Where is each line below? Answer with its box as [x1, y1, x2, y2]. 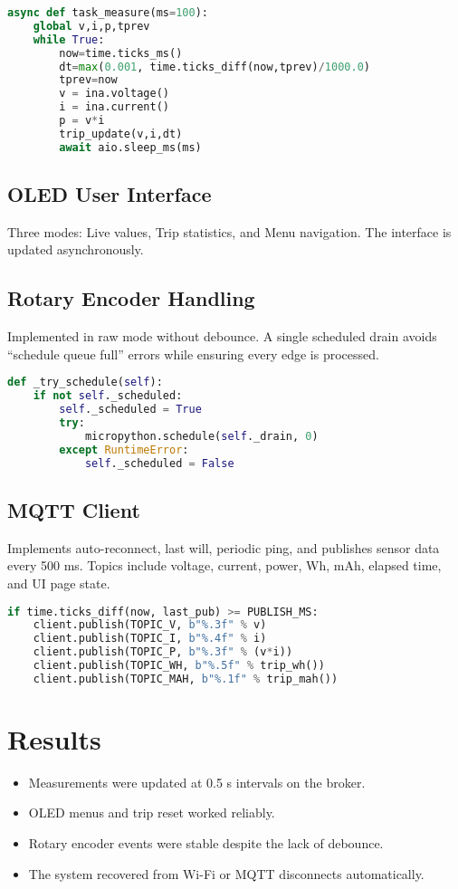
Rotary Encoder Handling [7, 284, 255, 312]
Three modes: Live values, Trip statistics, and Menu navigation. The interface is [7, 222, 452, 241]
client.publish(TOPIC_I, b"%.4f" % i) [33, 632, 267, 645]
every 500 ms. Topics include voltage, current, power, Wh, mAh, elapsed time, [7, 556, 442, 575]
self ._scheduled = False [84, 456, 234, 470]
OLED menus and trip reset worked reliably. [28, 803, 275, 822]
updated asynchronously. [7, 240, 144, 259]
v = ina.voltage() [59, 87, 169, 100]
